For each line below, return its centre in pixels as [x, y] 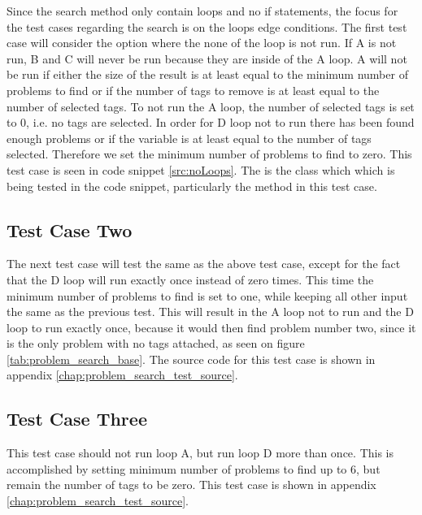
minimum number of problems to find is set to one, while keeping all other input [207, 295]
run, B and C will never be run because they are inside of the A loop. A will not [207, 58]
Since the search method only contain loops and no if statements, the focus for [202, 11]
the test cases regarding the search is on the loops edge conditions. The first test [207, 26]
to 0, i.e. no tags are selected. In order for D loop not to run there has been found [211, 122]
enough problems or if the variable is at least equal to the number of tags [189, 138]
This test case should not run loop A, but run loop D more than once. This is [200, 453]
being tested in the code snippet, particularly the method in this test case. [192, 186]
